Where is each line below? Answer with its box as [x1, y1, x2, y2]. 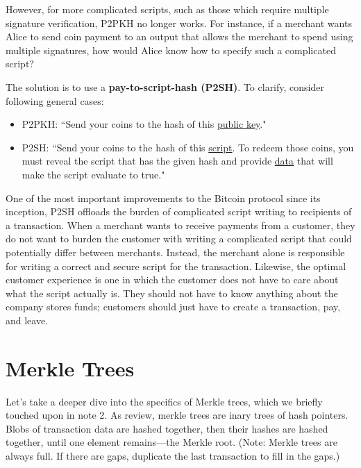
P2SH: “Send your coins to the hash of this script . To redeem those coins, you [22, 140, 354, 154]
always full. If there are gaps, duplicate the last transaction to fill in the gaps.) [6, 448, 340, 462]
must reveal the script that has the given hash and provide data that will [22, 153, 333, 168]
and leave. [6, 312, 49, 327]
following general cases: [6, 93, 104, 108]
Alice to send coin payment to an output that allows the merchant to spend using [6, 29, 353, 44]
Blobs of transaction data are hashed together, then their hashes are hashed [6, 421, 328, 435]
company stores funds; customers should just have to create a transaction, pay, [6, 299, 341, 314]
